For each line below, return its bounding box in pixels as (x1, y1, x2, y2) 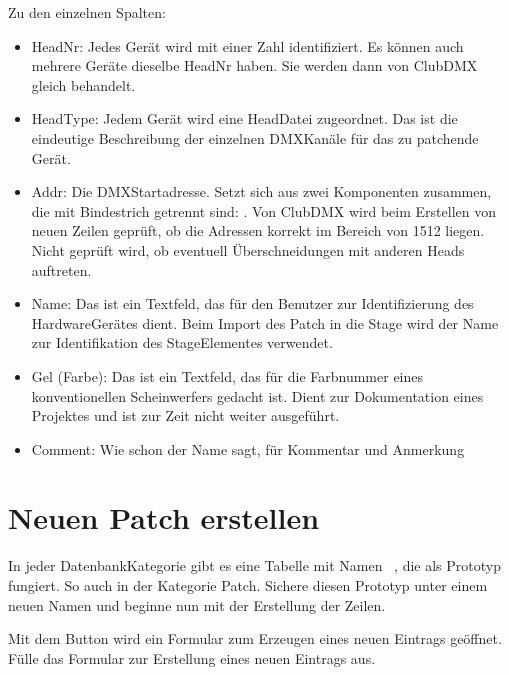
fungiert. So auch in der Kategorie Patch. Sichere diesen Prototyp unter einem (8, 575, 488, 595)
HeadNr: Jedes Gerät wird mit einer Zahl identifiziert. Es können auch (31, 35, 464, 56)
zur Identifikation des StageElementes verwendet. (31, 332, 333, 353)
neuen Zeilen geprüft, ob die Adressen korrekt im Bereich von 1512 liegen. (31, 220, 485, 241)
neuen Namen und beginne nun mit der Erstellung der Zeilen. (8, 594, 386, 615)
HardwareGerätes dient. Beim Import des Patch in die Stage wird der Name (31, 312, 499, 333)
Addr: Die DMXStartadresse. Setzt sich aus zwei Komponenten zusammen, (31, 181, 492, 202)
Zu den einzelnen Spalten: (8, 2, 166, 22)
